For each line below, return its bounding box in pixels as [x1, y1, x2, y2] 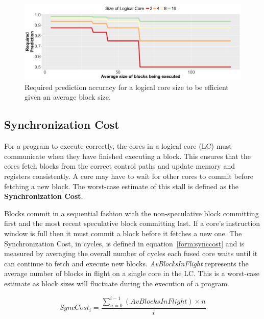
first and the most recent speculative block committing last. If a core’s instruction [4, 218, 260, 229]
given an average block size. [25, 92, 111, 102]
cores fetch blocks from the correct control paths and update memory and [4, 161, 235, 171]
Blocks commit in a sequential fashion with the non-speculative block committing [4, 208, 259, 218]
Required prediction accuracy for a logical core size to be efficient [25, 81, 229, 92]
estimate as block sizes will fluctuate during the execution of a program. [4, 278, 230, 288]
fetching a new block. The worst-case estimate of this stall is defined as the [4, 180, 239, 191]
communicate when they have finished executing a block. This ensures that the [4, 150, 251, 161]
